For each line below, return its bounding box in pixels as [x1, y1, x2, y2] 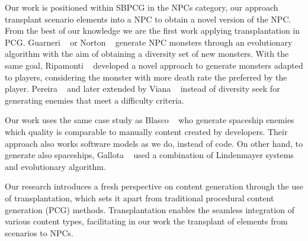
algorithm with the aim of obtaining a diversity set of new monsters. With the [5, 47, 289, 60]
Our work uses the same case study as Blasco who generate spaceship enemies [5, 114, 294, 126]
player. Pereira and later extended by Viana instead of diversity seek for [5, 82, 280, 95]
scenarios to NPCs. [5, 226, 73, 239]
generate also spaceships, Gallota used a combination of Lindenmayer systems [5, 149, 294, 161]
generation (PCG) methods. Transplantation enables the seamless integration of [5, 203, 294, 216]
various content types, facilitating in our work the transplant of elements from [5, 215, 288, 227]
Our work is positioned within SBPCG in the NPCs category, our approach [5, 1, 278, 13]
